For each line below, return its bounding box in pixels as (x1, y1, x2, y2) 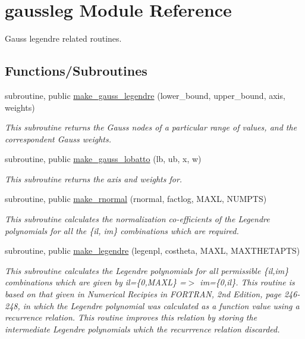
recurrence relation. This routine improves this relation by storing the (5, 311, 257, 324)
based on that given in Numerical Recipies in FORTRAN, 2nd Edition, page (5, 288, 281, 300)
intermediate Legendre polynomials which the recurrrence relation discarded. (5, 322, 280, 335)
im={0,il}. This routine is (200, 276, 295, 288)
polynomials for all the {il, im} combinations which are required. (5, 224, 239, 237)
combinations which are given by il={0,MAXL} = (5, 276, 186, 288)
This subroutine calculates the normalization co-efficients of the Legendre (5, 213, 270, 225)
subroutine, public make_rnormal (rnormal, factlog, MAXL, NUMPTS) (5, 192, 267, 205)
